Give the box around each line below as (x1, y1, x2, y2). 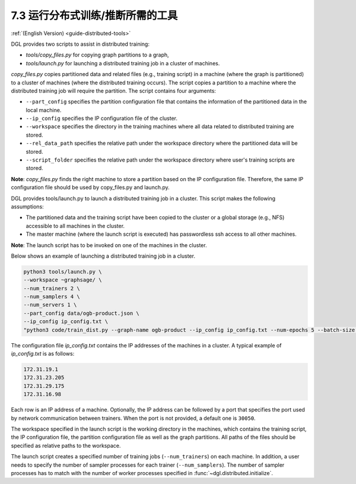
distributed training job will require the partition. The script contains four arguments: (11, 87, 217, 94)
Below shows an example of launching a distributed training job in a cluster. (11, 252, 196, 260)
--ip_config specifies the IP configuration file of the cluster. (26, 115, 178, 122)
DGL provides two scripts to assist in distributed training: (11, 40, 150, 48)
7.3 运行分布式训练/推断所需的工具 (11, 9, 178, 22)
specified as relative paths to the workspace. (11, 442, 121, 449)
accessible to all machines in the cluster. (26, 222, 125, 229)
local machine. (26, 106, 62, 113)
